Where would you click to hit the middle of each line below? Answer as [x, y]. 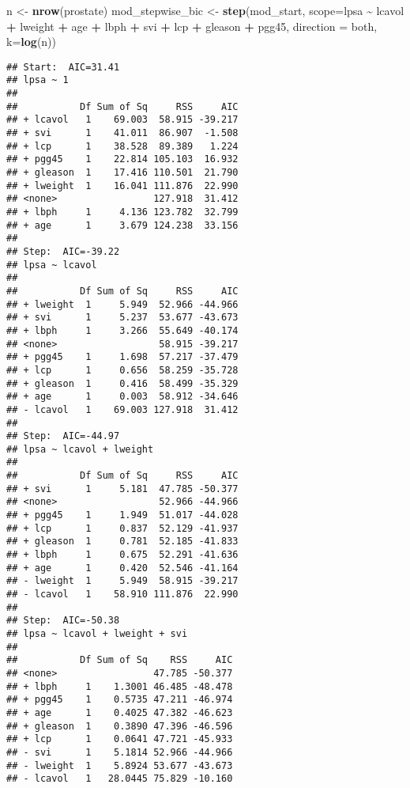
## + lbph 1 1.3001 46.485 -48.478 [120, 686]
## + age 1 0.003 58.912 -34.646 [122, 397]
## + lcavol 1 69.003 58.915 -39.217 [122, 120]
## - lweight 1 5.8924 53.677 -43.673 [120, 765]
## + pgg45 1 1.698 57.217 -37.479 [122, 357]
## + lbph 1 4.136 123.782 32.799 [122, 212]
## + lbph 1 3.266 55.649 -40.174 [122, 330]
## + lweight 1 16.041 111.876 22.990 [122, 186]
